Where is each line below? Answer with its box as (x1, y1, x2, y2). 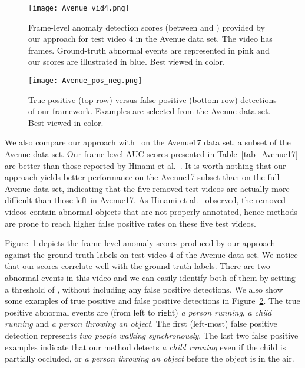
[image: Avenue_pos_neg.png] (28, 77, 142, 85)
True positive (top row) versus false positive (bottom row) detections (28, 93, 277, 105)
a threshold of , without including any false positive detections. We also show (5, 283, 283, 295)
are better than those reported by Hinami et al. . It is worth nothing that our (5, 159, 286, 171)
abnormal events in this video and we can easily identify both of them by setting (5, 271, 296, 283)
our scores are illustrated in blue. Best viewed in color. (28, 55, 225, 68)
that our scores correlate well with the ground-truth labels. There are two (5, 260, 270, 272)
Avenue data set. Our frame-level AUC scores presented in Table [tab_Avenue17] (5, 148, 298, 160)
